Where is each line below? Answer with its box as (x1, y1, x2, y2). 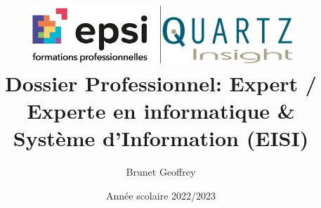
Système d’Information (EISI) (13, 124, 309, 152)
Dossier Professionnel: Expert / (5, 68, 317, 97)
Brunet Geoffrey (126, 164, 196, 178)
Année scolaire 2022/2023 (105, 188, 216, 202)
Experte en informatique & (27, 96, 295, 124)
